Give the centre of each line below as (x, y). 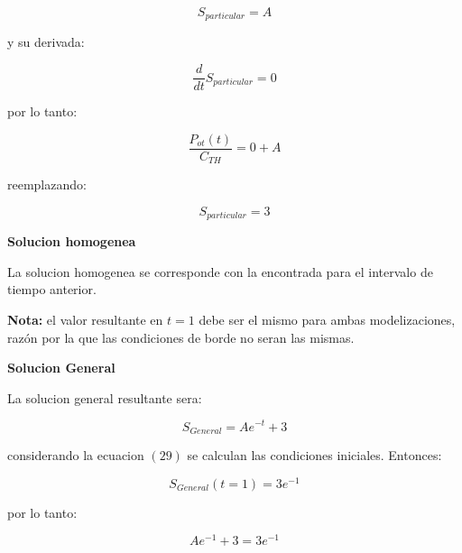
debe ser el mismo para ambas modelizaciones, (327, 320)
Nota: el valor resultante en (85, 320)
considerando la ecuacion (76, 454)
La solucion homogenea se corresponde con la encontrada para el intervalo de (220, 271)
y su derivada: (46, 42)
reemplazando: (47, 184)
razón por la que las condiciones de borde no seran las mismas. (181, 337)
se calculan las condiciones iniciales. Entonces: (314, 454)
